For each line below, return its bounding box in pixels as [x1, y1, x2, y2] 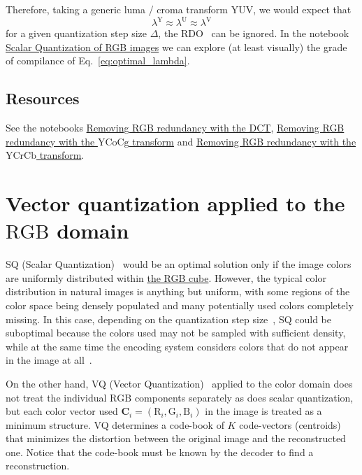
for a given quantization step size [6, 26, 147, 41]
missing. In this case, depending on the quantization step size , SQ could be [6, 311, 331, 326]
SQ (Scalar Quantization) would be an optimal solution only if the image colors [6, 257, 352, 271]
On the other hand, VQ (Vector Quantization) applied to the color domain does [6, 376, 353, 390]
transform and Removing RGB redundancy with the [132, 134, 356, 148]
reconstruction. [6, 458, 70, 473]
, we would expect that [253, 2, 352, 16]
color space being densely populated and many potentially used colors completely [6, 297, 354, 312]
